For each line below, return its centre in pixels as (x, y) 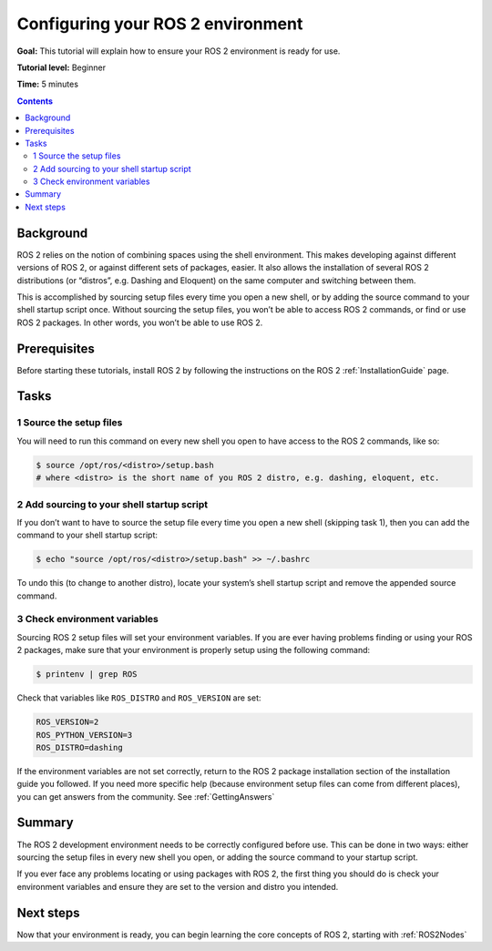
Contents (35, 101)
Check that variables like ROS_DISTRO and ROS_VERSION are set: (139, 698)
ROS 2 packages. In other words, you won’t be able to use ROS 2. (140, 322)
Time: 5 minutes (48, 84)
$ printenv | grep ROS (87, 675)
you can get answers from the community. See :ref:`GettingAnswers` (146, 796)
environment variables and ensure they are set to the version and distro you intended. (178, 886)
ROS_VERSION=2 (67, 722)
